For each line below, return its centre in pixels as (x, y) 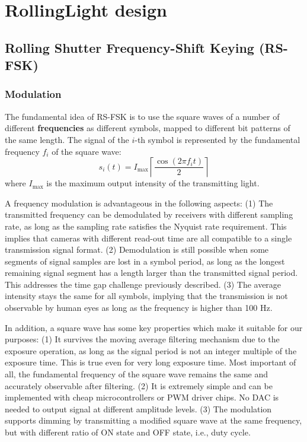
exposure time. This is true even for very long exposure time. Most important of (151, 362)
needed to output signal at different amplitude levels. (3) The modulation (138, 408)
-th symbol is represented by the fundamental (218, 139)
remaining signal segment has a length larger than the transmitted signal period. (151, 273)
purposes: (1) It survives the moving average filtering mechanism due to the (142, 339)
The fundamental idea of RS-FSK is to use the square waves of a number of (142, 116)
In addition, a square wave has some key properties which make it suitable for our (154, 327)
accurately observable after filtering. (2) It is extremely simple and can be (139, 385)
